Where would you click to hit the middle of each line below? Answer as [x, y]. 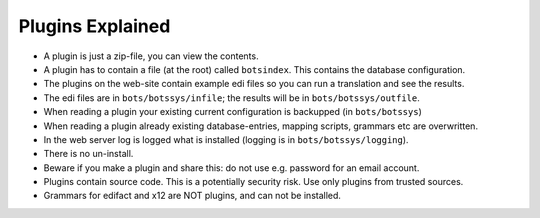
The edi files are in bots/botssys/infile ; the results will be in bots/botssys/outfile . [231, 97]
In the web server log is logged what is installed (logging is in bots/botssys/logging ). [226, 139]
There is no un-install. [88, 154]
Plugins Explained [94, 26]
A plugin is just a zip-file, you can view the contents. [151, 56]
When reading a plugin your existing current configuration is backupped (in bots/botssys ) [232, 112]
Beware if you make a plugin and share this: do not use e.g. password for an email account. [231, 167]
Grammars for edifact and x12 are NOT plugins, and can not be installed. [192, 196]
